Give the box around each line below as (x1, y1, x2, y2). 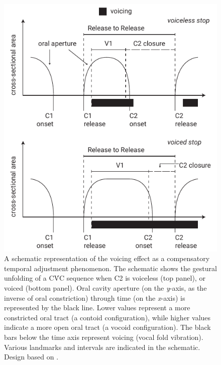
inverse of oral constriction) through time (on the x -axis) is (4, 292, 185, 303)
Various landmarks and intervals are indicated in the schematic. (4, 341, 200, 352)
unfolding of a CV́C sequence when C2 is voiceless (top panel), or (4, 273, 205, 283)
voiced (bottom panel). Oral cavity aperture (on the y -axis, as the (4, 283, 207, 293)
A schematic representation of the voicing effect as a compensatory (4, 253, 210, 264)
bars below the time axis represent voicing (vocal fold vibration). (4, 331, 203, 342)
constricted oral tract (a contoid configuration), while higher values (4, 312, 211, 322)
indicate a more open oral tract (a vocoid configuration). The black (4, 322, 211, 332)
